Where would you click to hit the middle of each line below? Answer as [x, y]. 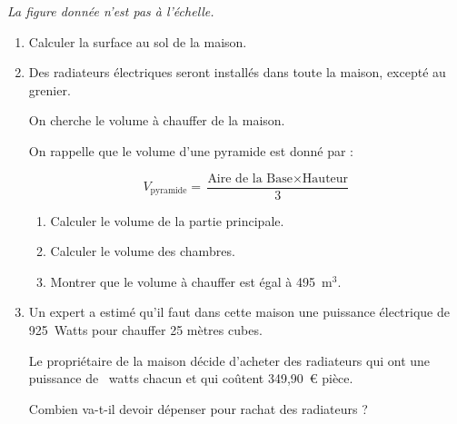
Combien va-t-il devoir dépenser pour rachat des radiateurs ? [198, 408]
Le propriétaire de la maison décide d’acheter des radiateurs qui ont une [229, 360]
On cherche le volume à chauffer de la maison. [157, 120]
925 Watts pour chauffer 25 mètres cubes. [145, 330]
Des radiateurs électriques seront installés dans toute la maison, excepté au [237, 72]
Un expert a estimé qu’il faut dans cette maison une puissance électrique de [239, 312]
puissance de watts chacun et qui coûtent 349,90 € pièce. [191, 378]
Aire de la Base [250, 178]
